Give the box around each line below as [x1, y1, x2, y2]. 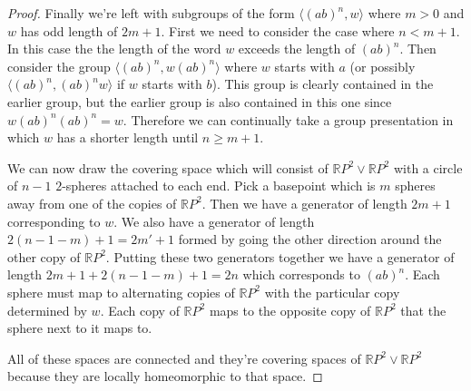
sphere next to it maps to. [7, 318, 152, 337]
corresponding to [7, 211, 101, 230]
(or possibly [349, 56, 416, 75]
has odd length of [20, 21, 118, 40]
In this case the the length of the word [7, 39, 221, 58]
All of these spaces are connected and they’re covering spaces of [7, 348, 361, 367]
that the [400, 300, 446, 319]
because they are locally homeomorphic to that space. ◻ [7, 367, 323, 386]
